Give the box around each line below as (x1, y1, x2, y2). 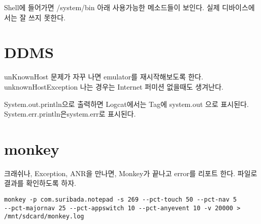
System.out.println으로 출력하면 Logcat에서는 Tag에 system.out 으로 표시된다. (4, 98, 249, 109)
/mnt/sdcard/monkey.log (4, 213, 84, 220)
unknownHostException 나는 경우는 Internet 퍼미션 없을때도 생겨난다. (4, 81, 223, 92)
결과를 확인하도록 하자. (4, 178, 77, 188)
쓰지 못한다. (28, 12, 66, 22)
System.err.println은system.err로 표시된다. (4, 108, 136, 119)
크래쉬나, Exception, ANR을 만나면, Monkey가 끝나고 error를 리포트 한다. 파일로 (4, 167, 257, 178)
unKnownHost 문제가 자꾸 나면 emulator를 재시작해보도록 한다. (4, 71, 204, 82)
